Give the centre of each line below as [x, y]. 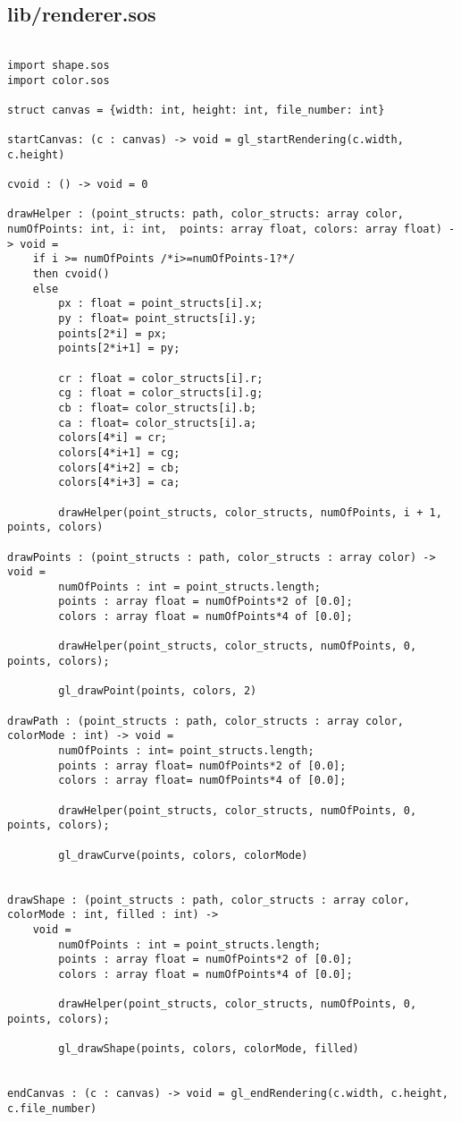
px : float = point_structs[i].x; [161, 304]
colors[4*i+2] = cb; [119, 467]
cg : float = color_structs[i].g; [161, 393]
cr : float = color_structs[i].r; [161, 378]
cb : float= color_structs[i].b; [158, 408]
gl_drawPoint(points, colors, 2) [158, 691]
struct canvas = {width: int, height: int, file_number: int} [196, 110]
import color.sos [59, 80]
